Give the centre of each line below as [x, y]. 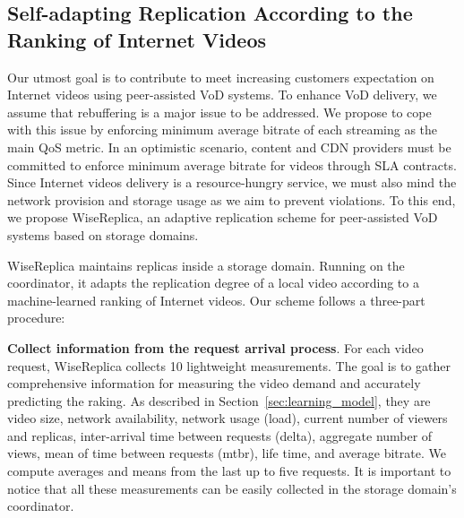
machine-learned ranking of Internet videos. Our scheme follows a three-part [216, 300]
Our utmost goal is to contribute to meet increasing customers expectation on [221, 77]
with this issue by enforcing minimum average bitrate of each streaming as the [223, 129]
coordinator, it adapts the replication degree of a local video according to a [213, 283]
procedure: [36, 318]
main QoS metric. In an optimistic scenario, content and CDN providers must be [229, 147]
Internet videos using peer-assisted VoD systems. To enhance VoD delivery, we [222, 95]
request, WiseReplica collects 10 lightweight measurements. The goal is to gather [229, 365]
